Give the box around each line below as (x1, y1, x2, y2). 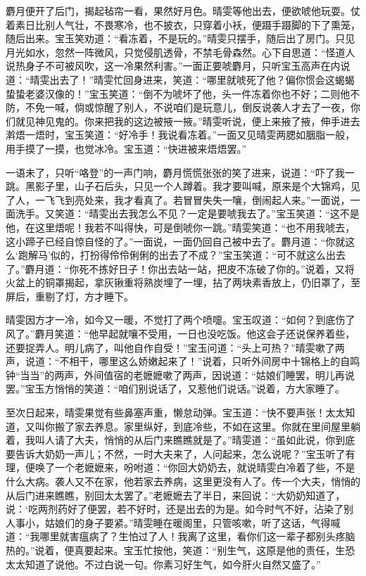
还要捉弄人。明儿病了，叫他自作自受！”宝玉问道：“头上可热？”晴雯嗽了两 (6, 340, 345, 354)
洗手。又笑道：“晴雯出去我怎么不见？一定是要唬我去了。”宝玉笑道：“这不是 (15, 206, 360, 221)
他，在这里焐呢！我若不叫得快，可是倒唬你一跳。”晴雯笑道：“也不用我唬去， (6, 219, 355, 234)
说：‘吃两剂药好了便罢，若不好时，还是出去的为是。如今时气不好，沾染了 (6, 501, 343, 516)
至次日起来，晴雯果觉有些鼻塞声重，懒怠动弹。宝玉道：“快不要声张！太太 (6, 405, 346, 420)
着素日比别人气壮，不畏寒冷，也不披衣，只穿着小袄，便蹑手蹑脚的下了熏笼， (6, 17, 360, 32)
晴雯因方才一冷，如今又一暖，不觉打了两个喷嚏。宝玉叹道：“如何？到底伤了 (6, 312, 355, 327)
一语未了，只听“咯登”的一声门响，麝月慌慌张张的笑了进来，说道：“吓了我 (6, 165, 345, 179)
